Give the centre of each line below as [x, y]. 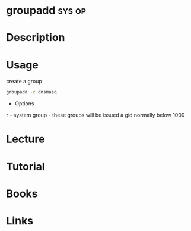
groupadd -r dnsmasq [32, 92]
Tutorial [26, 166]
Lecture [26, 139]
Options [24, 104]
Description [36, 38]
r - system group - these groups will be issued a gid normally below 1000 [95, 115]
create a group [24, 82]
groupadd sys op [46, 10]
